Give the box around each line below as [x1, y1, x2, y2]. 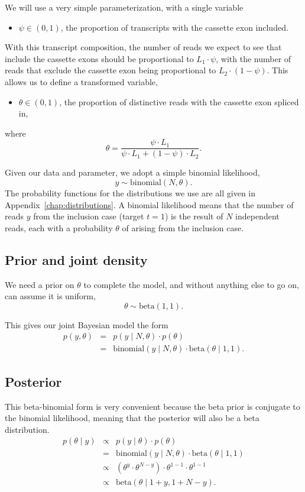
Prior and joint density [5, 250, 148, 268]
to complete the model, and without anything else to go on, [83, 278, 299, 290]
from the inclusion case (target [33, 210, 144, 222]
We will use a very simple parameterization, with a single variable [5, 1, 244, 13]
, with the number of [216, 52, 291, 64]
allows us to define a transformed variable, [5, 75, 158, 88]
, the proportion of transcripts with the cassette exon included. [60, 21, 288, 33]
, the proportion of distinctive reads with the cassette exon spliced [59, 95, 299, 108]
